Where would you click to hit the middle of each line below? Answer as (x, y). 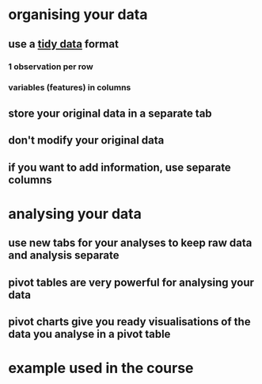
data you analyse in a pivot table (89, 334)
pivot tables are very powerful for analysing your (131, 282)
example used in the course (101, 369)
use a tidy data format (63, 44)
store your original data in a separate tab (110, 113)
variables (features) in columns (70, 87)
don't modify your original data (86, 140)
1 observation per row (51, 67)
